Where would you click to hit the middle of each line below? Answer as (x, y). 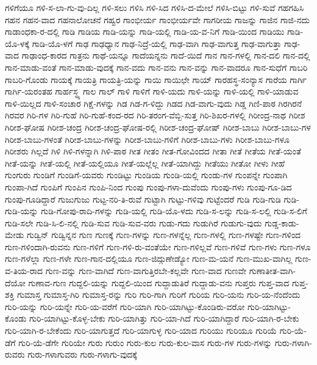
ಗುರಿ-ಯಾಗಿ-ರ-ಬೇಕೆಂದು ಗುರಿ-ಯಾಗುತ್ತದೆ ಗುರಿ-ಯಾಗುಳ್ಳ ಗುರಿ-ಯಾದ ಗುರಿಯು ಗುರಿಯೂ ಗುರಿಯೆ (141, 331)
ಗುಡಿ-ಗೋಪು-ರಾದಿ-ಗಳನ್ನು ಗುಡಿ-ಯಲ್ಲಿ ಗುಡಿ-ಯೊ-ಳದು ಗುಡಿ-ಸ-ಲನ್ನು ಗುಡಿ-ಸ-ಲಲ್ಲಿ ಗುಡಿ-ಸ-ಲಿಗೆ (174, 211)
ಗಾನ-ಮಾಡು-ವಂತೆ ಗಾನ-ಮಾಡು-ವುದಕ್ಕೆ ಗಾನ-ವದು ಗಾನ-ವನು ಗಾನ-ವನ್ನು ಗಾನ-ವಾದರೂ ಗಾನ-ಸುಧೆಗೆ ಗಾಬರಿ (156, 67)
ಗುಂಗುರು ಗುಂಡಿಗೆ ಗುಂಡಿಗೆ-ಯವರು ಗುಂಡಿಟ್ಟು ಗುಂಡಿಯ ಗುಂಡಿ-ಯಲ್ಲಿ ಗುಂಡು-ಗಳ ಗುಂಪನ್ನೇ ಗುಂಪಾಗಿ (146, 175)
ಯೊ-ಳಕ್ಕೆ (17, 43)
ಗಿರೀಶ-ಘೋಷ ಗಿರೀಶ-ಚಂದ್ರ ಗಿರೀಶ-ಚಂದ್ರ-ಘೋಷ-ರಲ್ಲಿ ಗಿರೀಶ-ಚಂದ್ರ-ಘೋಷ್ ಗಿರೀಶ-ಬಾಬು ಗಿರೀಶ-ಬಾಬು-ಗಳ (158, 127)
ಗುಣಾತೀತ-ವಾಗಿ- (272, 271)
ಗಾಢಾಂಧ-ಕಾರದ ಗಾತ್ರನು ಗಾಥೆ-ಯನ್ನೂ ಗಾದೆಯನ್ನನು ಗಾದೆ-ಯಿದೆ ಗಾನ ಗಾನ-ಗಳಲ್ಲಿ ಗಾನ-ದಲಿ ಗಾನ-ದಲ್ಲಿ (166, 55)
